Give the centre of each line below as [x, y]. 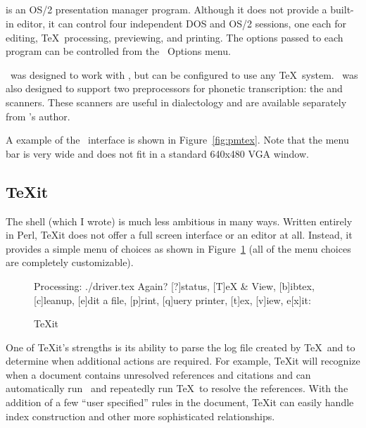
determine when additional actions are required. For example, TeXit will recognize [183, 361]
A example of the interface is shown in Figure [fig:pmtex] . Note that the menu [177, 140]
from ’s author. [38, 116]
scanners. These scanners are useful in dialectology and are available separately [176, 102]
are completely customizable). [70, 262]
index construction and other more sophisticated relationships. [140, 416]
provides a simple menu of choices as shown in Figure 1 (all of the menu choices [178, 248]
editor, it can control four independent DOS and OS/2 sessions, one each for [182, 23]
